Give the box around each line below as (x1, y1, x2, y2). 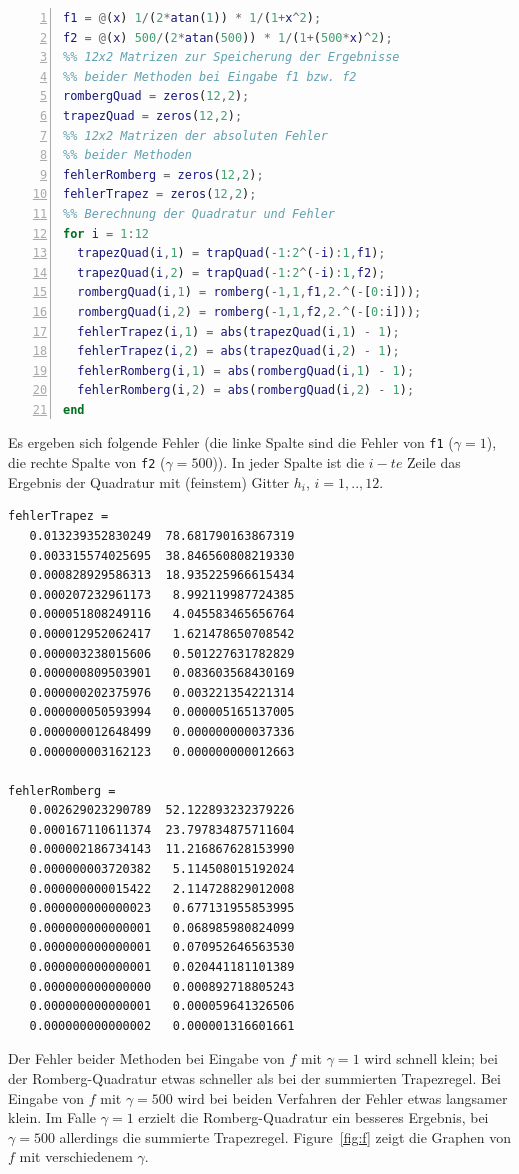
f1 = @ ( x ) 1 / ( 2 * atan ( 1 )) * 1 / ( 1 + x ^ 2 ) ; (63, 11, 322, 25)
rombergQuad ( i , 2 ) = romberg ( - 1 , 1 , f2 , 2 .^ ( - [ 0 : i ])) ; (77, 304, 422, 319)
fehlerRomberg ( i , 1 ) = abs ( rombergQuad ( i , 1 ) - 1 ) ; (77, 363, 415, 378)
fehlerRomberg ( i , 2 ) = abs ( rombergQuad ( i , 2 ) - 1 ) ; (77, 383, 415, 398)
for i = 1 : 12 (63, 226, 150, 241)
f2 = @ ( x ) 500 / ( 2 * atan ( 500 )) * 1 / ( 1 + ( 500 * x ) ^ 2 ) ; (63, 30, 393, 45)
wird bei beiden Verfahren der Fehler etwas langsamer (177, 1087, 508, 1108)
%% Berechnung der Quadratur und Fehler (63, 206, 336, 221)
